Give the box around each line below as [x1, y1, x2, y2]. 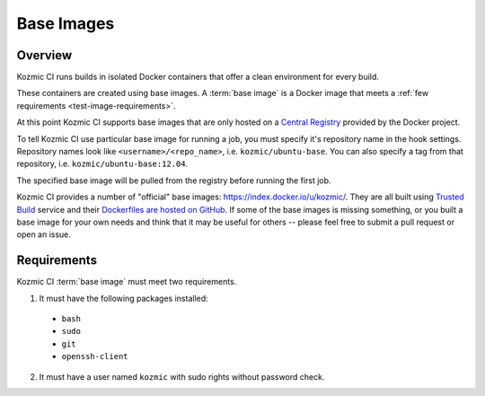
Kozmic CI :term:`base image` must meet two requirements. [16, 277, 237, 287]
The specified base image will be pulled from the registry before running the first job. [16, 175, 331, 186]
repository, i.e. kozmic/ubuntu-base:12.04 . [16, 158, 189, 170]
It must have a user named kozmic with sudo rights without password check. [39, 371, 325, 382]
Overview [16, 48, 73, 63]
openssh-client [61, 351, 129, 362]
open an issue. [16, 229, 72, 240]
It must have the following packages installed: [39, 293, 208, 304]
